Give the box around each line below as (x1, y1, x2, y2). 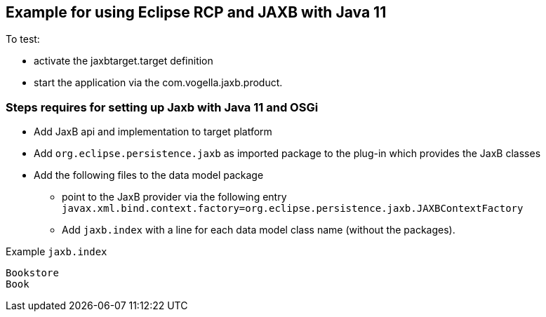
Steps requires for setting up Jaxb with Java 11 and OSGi (6, 100, 319, 114)
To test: (6, 33, 40, 46)
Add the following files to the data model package (34, 169, 264, 182)
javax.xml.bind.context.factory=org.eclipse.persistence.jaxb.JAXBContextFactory (62, 203, 524, 215)
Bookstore (6, 267, 59, 279)
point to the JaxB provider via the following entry (62, 191, 287, 203)
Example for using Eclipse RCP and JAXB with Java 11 (6, 4, 387, 21)
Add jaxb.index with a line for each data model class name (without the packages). (62, 224, 455, 236)
